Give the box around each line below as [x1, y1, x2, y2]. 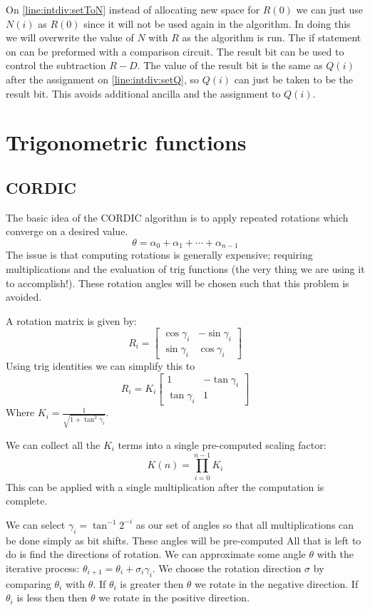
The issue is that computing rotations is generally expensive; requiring [6, 247, 313, 262]
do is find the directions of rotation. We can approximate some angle [6, 547, 306, 562]
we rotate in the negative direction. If [195, 576, 359, 591]
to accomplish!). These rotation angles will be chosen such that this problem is [6, 275, 349, 290]
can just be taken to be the [234, 71, 353, 86]
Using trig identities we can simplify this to [6, 358, 195, 373]
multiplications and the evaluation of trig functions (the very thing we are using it [6, 261, 365, 276]
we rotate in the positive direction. [98, 590, 250, 605]
